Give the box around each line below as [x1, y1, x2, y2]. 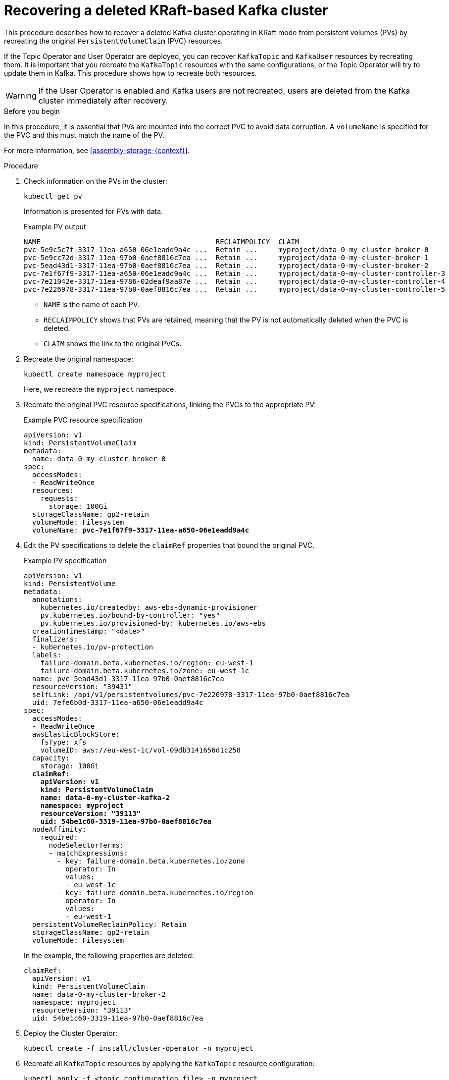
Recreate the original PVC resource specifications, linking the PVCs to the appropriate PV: [24, 400, 316, 409]
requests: [40, 494, 78, 502]
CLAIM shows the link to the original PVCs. [44, 339, 182, 348]
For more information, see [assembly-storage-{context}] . [4, 146, 190, 155]
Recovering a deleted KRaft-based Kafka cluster [4, 2, 328, 19]
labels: [32, 650, 61, 659]
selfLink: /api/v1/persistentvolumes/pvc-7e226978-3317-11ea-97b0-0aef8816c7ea [32, 690, 349, 699]
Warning [5, 90, 37, 101]
